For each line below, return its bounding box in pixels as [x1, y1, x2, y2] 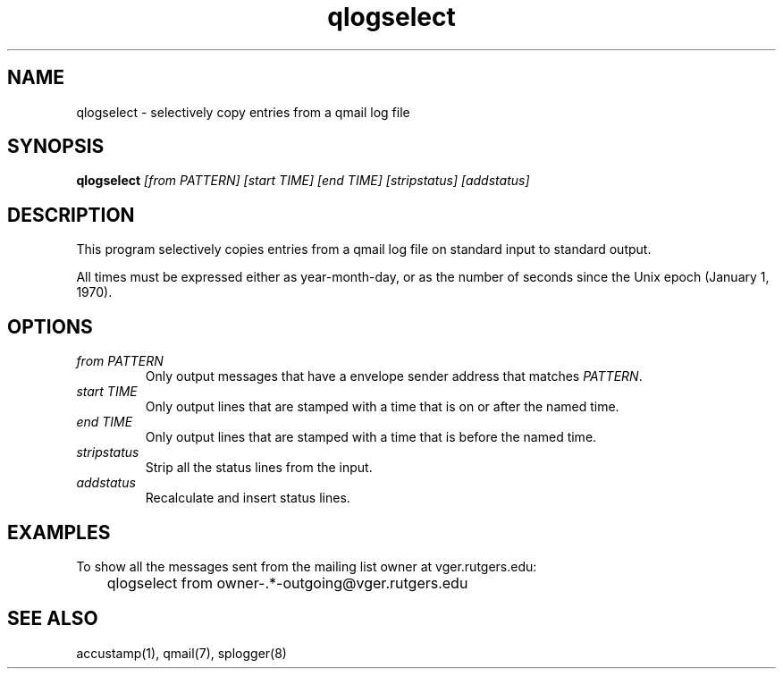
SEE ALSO [7, 607, 98, 630]
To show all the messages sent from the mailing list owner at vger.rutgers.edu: [76, 558, 537, 574]
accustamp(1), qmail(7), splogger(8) [76, 645, 287, 661]
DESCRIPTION [7, 203, 135, 226]
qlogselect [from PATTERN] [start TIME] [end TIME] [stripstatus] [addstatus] [76, 173, 530, 189]
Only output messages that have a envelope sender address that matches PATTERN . [145, 368, 643, 384]
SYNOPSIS [7, 135, 105, 158]
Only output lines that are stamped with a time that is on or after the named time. [145, 399, 619, 415]
